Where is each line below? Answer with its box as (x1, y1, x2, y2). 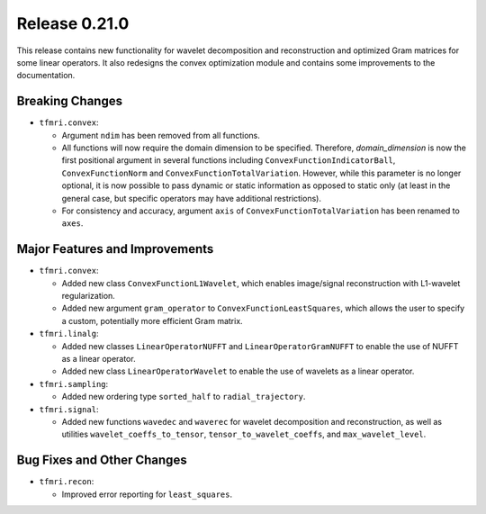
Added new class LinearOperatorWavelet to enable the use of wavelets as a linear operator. (61, 365, 415, 377)
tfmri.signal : (39, 403, 99, 414)
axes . (61, 218, 84, 229)
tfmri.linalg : (39, 329, 99, 339)
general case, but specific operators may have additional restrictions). (61, 193, 321, 203)
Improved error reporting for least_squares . (61, 489, 233, 500)
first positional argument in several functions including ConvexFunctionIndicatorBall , (61, 155, 396, 166)
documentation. (16, 70, 76, 81)
